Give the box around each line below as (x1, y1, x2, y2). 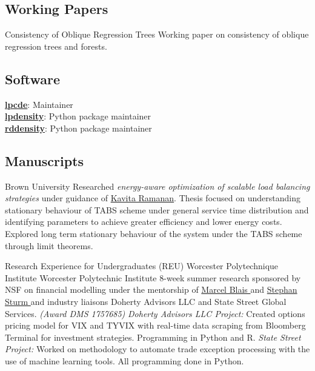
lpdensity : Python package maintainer (5, 110, 151, 122)
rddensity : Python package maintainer (5, 121, 152, 134)
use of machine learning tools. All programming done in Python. (5, 354, 244, 367)
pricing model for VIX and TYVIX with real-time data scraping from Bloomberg (5, 319, 306, 332)
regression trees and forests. (5, 39, 107, 52)
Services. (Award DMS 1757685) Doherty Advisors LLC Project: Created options (5, 307, 305, 319)
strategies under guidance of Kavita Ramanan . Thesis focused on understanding (5, 192, 300, 204)
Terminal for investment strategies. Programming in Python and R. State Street (5, 330, 301, 343)
